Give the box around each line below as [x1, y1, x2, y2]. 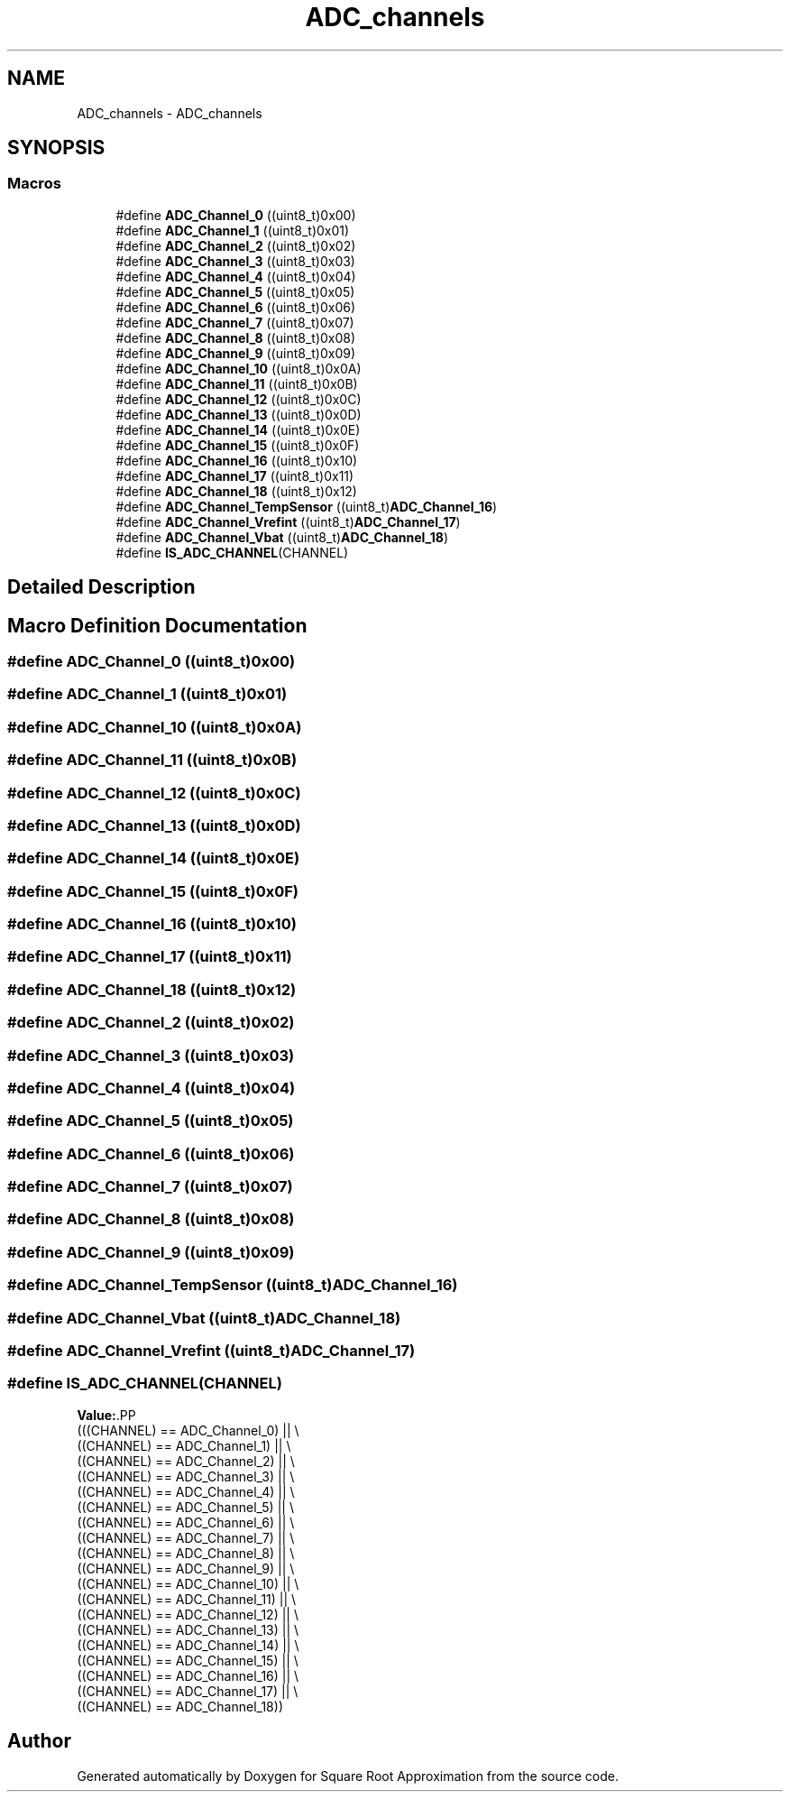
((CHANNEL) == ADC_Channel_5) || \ [77, 1499, 294, 1515]
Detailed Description [7, 576, 196, 599]
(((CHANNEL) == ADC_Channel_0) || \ [77, 1422, 299, 1438]
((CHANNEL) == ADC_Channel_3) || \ [77, 1468, 295, 1484]
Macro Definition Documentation [7, 614, 308, 637]
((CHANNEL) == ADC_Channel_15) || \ [77, 1652, 299, 1668]
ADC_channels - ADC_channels [77, 105, 262, 121]
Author [7, 1730, 71, 1753]
